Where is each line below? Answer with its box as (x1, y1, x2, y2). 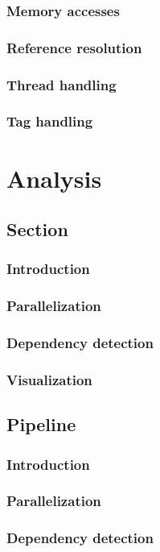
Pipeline (6, 412, 76, 437)
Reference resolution (6, 37, 142, 57)
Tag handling (6, 111, 93, 131)
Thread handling (6, 74, 117, 94)
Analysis (6, 161, 102, 194)
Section (6, 217, 68, 242)
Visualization (6, 369, 92, 389)
